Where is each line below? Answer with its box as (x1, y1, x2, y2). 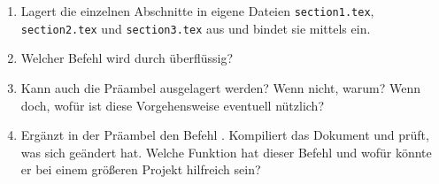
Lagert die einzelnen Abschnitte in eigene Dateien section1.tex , (20, 2, 374, 19)
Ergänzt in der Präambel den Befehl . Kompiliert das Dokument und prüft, (20, 126, 429, 144)
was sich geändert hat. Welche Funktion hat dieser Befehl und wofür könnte (20, 142, 432, 161)
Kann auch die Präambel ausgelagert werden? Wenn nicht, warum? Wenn (20, 78, 420, 96)
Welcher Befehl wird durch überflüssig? (20, 49, 234, 67)
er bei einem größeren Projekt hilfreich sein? (20, 160, 261, 179)
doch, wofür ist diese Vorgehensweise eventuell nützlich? (20, 96, 324, 114)
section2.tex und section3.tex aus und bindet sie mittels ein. (20, 19, 371, 37)
